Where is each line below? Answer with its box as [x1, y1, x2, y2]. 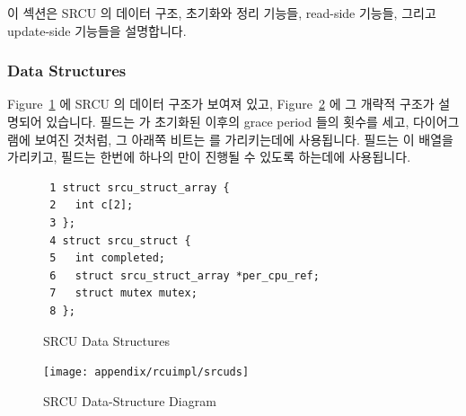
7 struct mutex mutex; [49, 287, 198, 300]
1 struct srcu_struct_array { [49, 181, 230, 194]
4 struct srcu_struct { [49, 234, 191, 247]
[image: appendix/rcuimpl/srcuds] [43, 366, 250, 379]
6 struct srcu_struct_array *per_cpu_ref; [49, 269, 320, 282]
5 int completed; [49, 252, 166, 265]
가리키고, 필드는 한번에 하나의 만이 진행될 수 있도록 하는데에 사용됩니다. [7, 147, 411, 166]
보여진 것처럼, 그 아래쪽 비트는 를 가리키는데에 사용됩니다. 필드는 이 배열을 [34, 129, 453, 148]
